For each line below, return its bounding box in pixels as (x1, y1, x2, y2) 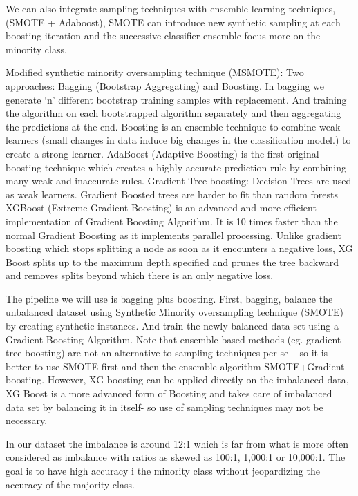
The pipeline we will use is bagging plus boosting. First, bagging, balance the (6, 291, 333, 305)
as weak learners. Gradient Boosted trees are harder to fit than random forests (6, 187, 338, 201)
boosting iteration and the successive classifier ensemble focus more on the (6, 28, 321, 43)
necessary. (6, 413, 48, 428)
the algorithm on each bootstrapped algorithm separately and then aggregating (6, 106, 341, 120)
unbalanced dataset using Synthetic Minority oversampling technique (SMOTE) (6, 305, 344, 319)
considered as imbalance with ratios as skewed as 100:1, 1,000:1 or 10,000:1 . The (6, 450, 346, 464)
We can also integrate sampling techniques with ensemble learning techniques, (6, 1, 336, 15)
